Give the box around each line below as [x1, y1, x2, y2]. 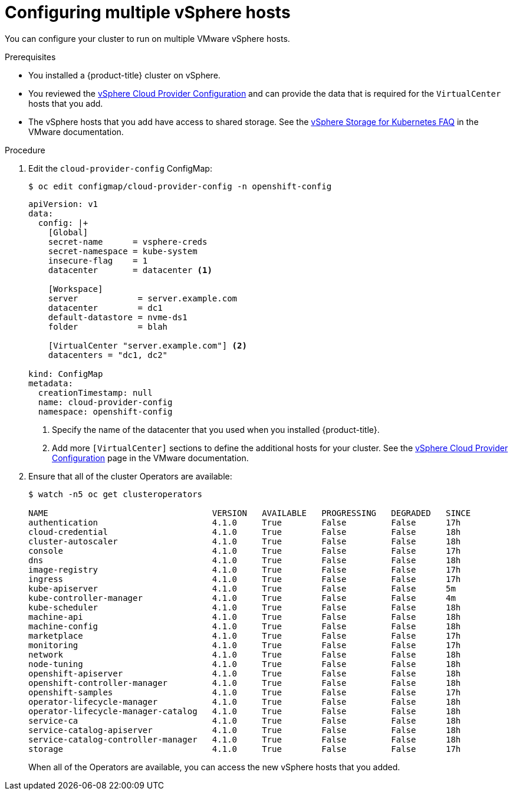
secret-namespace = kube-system [48, 246, 198, 256]
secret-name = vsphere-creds [48, 236, 208, 247]
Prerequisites [5, 51, 56, 62]
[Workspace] [48, 284, 103, 294]
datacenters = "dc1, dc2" [48, 350, 168, 360]
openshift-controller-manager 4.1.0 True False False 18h [28, 678, 461, 688]
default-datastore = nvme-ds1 [48, 312, 188, 322]
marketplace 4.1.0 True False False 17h [28, 630, 461, 640]
